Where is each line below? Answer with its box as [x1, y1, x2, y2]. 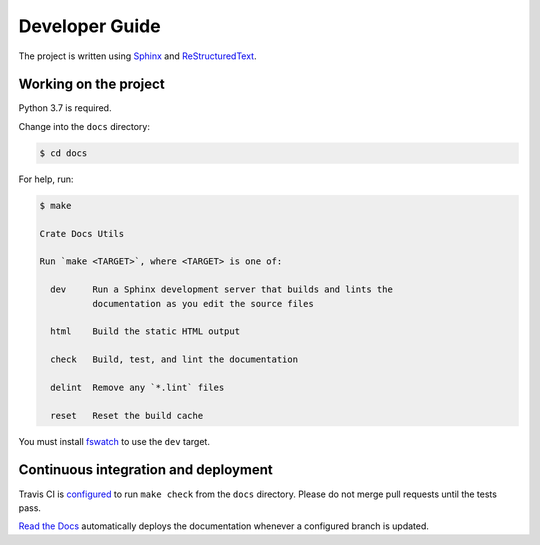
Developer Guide [18, 15, 161, 37]
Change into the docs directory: [18, 120, 150, 132]
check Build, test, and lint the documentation [50, 354, 299, 365]
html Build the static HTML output [50, 326, 240, 337]
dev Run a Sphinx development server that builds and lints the [50, 284, 394, 295]
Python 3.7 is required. [18, 102, 112, 114]
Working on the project [18, 76, 165, 93]
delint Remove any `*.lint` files [50, 381, 225, 393]
